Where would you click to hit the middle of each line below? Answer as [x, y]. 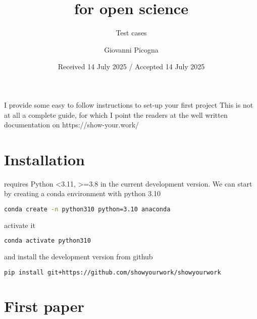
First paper [44, 306]
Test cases [131, 33]
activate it [20, 225]
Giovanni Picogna [131, 49]
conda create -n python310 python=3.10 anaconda [87, 209]
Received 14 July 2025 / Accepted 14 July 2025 [131, 66]
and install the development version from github [79, 257]
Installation [44, 159]
